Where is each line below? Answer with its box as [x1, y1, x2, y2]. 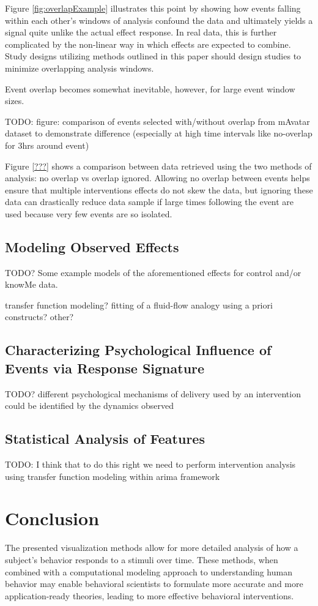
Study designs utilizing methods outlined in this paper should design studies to [5, 50, 301, 62]
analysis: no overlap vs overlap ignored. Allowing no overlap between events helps [5, 171, 310, 184]
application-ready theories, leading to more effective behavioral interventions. [5, 589, 294, 602]
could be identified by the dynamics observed [5, 399, 174, 412]
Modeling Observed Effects [5, 237, 179, 256]
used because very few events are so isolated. [5, 207, 172, 220]
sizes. [5, 94, 24, 107]
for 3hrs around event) [5, 138, 89, 151]
